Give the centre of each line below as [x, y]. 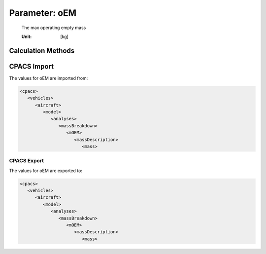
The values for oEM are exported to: [46, 171]
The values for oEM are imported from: [49, 78]
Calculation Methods [42, 51]
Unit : [27, 36]
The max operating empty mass [54, 28]
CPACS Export [27, 161]
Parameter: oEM [43, 13]
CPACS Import [32, 66]
